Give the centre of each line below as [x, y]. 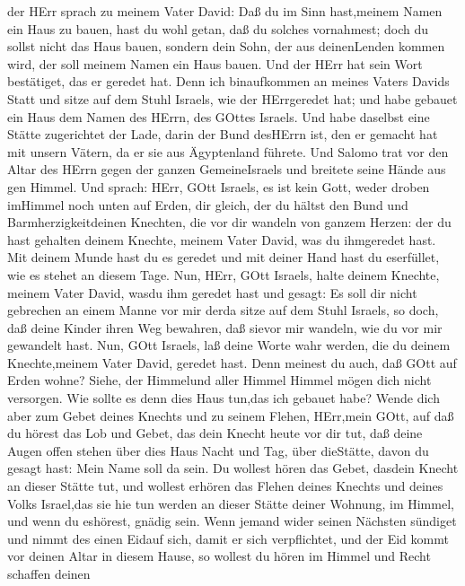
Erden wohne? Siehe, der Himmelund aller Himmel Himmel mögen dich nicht [219, 380]
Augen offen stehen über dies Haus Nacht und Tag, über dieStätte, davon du [218, 450]
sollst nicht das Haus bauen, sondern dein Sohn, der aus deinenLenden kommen [226, 46]
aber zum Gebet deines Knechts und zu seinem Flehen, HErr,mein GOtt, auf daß [231, 415]
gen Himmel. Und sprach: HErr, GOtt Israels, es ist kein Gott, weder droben [219, 186]
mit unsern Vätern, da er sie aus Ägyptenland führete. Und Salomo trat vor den [228, 151]
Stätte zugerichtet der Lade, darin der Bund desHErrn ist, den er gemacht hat [223, 134]
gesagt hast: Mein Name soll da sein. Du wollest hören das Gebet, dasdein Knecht [233, 468]
